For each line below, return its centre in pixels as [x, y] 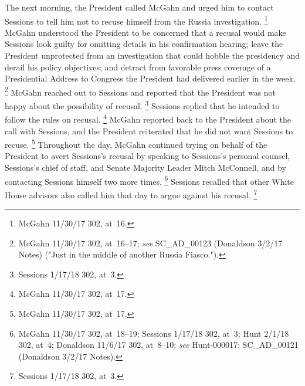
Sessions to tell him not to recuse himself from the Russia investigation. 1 [136, 20]
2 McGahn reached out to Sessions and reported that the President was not [140, 91]
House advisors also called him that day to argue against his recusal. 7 [131, 194]
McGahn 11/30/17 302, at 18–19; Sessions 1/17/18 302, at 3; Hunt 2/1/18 [154, 333]
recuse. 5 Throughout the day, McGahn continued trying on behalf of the [136, 143]
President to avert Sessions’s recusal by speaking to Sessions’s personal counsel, [148, 156]
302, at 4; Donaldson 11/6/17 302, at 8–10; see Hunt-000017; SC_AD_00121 [158, 345]
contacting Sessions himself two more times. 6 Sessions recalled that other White [150, 180]
